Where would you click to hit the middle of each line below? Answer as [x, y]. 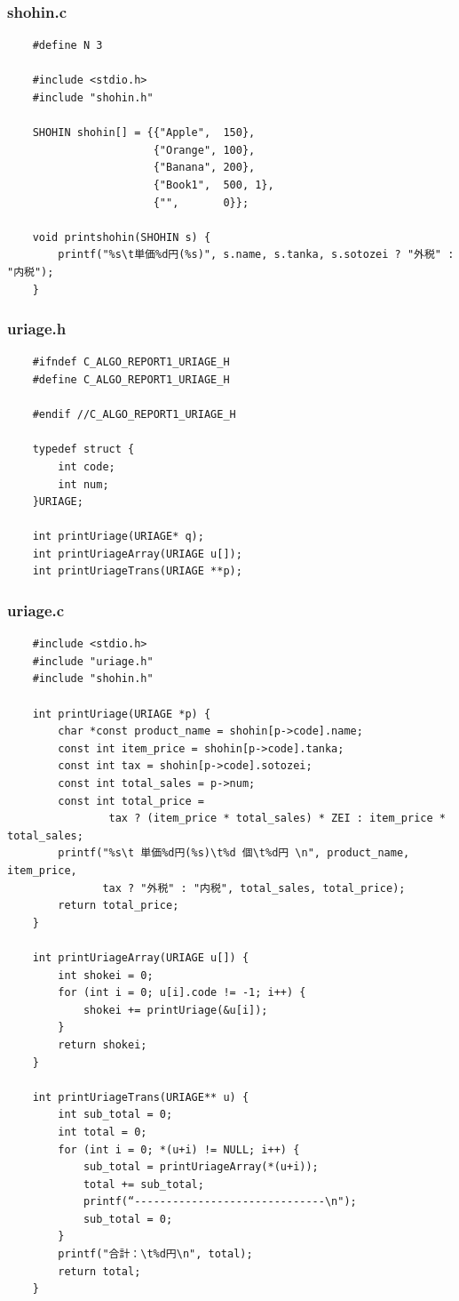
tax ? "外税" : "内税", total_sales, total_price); [254, 888]
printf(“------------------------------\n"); [220, 1202]
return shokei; [103, 1044]
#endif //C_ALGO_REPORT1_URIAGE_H [134, 415]
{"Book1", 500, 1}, [214, 185]
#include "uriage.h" [93, 661]
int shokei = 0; [106, 975]
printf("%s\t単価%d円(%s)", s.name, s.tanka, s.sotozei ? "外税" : [256, 255]
